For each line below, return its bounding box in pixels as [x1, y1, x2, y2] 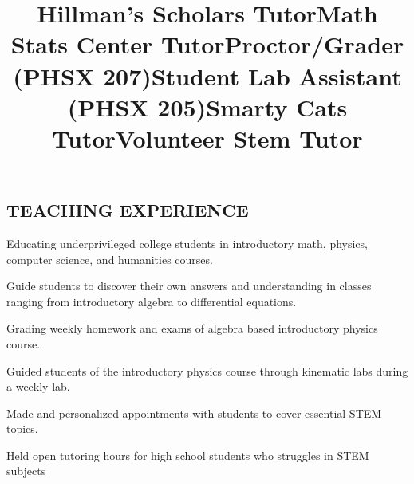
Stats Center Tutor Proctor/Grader [10, 28, 404, 61]
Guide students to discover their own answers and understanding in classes [6, 277, 372, 294]
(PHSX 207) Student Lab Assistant [13, 59, 402, 92]
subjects [6, 462, 46, 479]
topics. [6, 420, 38, 437]
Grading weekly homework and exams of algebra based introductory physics [6, 320, 378, 336]
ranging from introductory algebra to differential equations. [6, 293, 297, 309]
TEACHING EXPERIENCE [6, 198, 249, 222]
